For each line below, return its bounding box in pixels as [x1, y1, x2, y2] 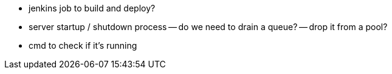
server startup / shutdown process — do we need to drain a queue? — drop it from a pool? [29, 22, 388, 32]
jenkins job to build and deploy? [29, 3, 156, 13]
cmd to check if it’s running [29, 40, 137, 51]
